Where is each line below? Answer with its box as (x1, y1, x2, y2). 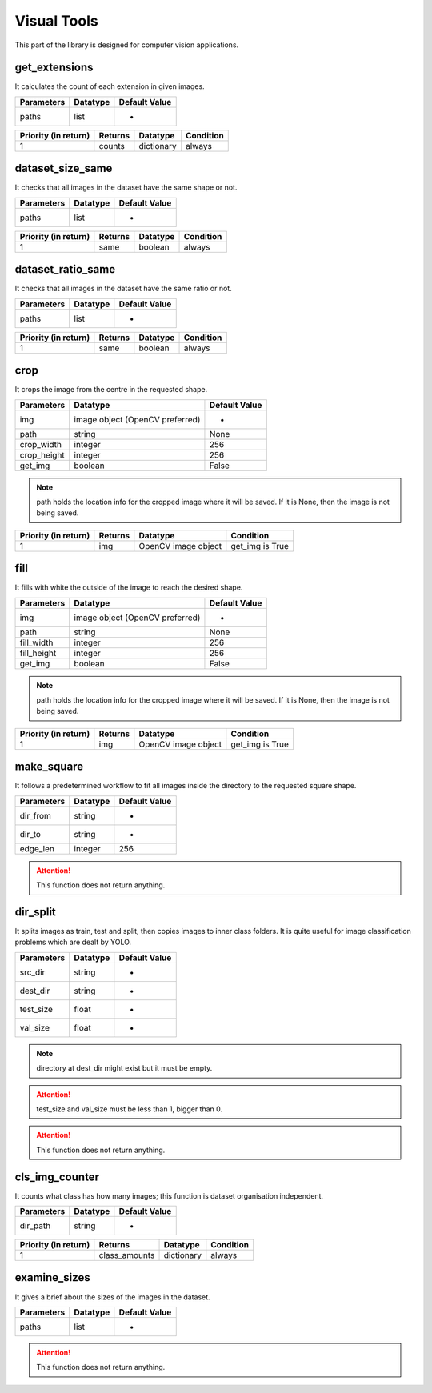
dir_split (14, 905, 56, 919)
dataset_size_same (14, 162, 113, 175)
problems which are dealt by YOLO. (14, 937, 132, 947)
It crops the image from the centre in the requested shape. (14, 385, 208, 394)
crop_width (19, 438, 62, 450)
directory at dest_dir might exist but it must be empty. (36, 1063, 213, 1073)
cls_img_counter (14, 1170, 100, 1183)
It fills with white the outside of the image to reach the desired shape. (14, 582, 243, 592)
